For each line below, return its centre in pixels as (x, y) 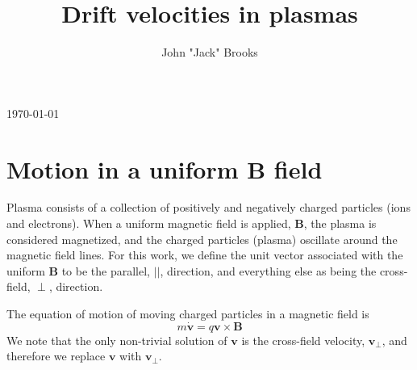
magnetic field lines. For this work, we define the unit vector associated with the (205, 255)
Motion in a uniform (123, 168)
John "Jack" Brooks (210, 52)
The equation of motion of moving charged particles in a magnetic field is (188, 313)
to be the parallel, (106, 270)
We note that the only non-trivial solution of (117, 340)
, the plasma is (340, 223)
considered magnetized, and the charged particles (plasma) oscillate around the (202, 239)
